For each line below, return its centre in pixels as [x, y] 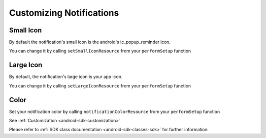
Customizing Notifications [64, 13]
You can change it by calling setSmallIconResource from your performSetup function [100, 51]
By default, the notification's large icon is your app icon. [66, 77]
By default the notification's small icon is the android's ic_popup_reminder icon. [90, 42]
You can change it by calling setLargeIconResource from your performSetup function [100, 85]
